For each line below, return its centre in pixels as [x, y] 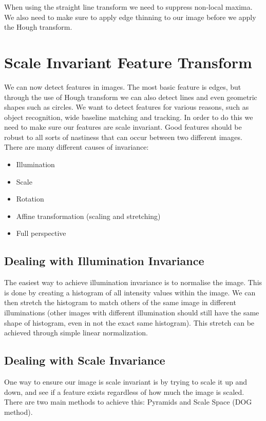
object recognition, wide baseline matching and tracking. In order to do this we [129, 117]
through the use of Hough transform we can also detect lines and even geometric [131, 97]
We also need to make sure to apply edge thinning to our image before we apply [130, 17]
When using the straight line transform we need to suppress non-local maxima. [128, 7]
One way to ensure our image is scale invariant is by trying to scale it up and [126, 382]
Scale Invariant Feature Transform [128, 62]
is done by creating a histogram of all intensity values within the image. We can [130, 292]
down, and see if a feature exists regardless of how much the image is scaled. [124, 392]
